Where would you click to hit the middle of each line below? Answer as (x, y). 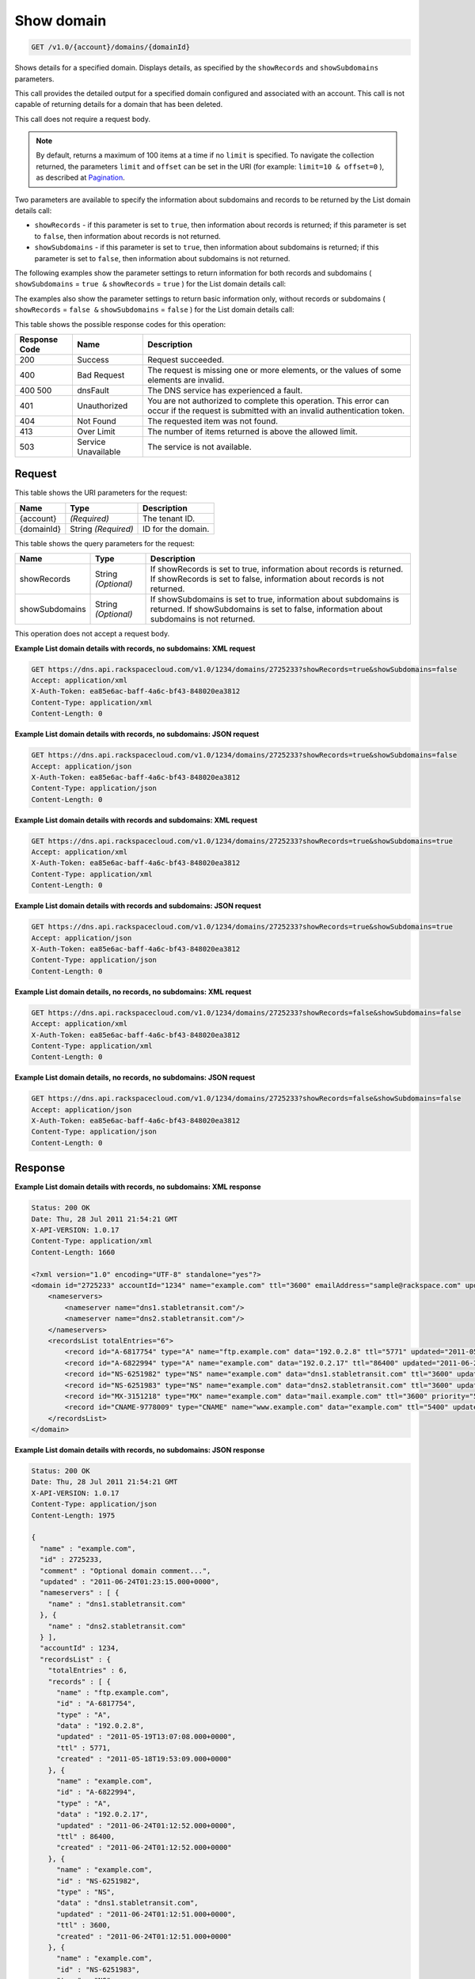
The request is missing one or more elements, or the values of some (274, 370)
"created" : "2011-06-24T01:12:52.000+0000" (144, 1848)
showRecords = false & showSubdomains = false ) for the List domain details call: (154, 310)
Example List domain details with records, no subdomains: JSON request (137, 734)
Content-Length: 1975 (73, 1515)
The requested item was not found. (213, 421)
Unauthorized (103, 405)
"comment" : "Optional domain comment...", (125, 1571)
